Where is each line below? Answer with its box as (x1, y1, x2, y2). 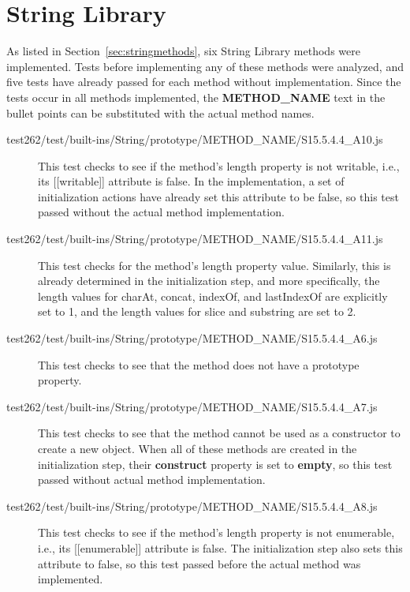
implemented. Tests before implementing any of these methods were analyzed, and (6, 58, 404, 74)
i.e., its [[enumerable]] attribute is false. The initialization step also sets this (38, 539, 403, 556)
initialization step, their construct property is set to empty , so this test (38, 455, 393, 472)
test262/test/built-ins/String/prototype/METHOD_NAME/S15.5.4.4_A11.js (6, 230, 383, 247)
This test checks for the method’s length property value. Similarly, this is (38, 257, 391, 273)
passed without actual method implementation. (38, 471, 266, 488)
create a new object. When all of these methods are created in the (38, 440, 357, 456)
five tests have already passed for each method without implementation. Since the (6, 73, 401, 90)
